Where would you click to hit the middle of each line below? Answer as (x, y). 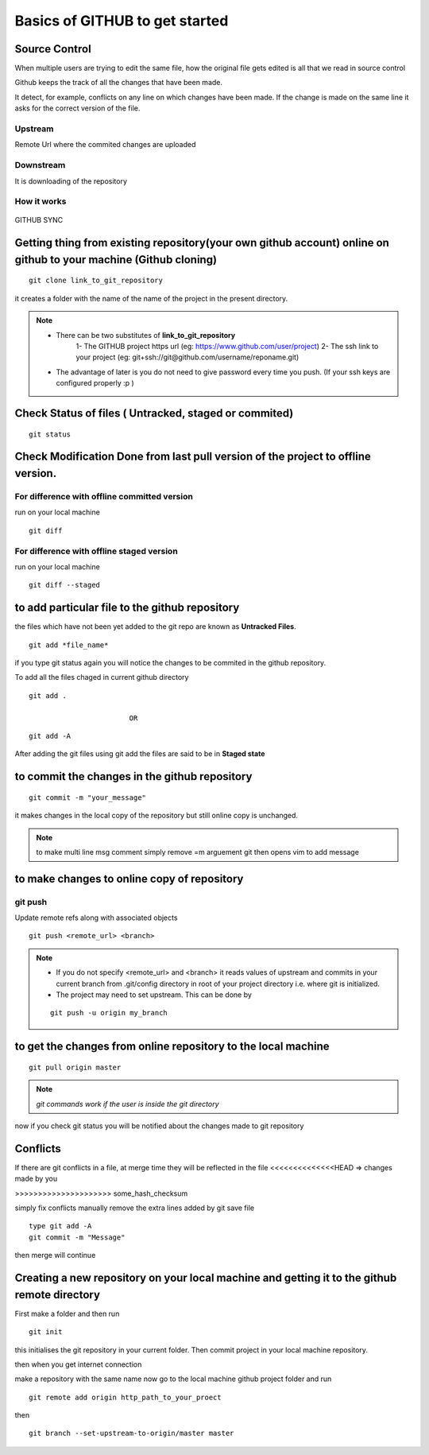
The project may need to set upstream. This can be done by (154, 995)
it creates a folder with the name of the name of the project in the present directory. (151, 298)
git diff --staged (65, 585)
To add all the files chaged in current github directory (102, 677)
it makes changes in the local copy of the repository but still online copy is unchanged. (156, 816)
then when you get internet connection (78, 1364)
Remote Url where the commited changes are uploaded (105, 145)
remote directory (58, 1295)
